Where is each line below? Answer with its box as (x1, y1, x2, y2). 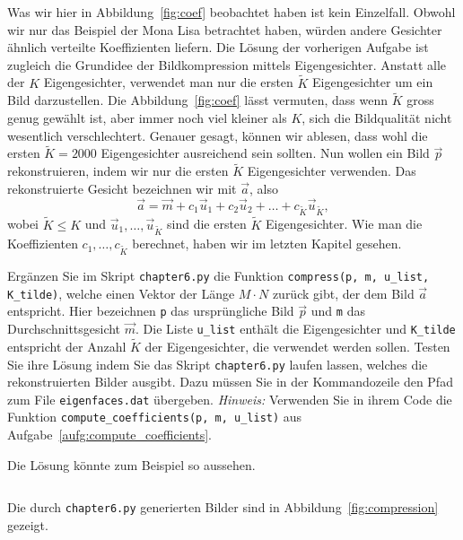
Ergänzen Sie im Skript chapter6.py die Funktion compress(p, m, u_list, (7, 266, 430, 285)
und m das (310, 301, 365, 320)
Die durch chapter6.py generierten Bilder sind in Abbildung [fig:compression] (7, 498, 439, 517)
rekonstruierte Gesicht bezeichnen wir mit (7, 179, 237, 197)
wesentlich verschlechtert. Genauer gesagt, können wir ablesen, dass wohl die (7, 126, 428, 144)
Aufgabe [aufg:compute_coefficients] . (7, 425, 212, 444)
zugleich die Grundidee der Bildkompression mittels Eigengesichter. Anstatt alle (7, 55, 447, 74)
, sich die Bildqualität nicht (301, 109, 452, 126)
